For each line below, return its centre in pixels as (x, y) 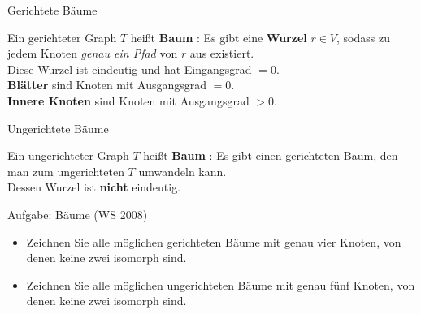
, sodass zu (363, 37)
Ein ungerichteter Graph (68, 155)
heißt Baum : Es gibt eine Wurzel (219, 37)
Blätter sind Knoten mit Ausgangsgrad (107, 85)
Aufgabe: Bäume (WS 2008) (78, 214)
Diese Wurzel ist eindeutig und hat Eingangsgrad (130, 69)
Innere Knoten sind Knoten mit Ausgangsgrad (128, 100)
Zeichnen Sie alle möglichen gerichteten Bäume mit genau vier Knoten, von (214, 241)
